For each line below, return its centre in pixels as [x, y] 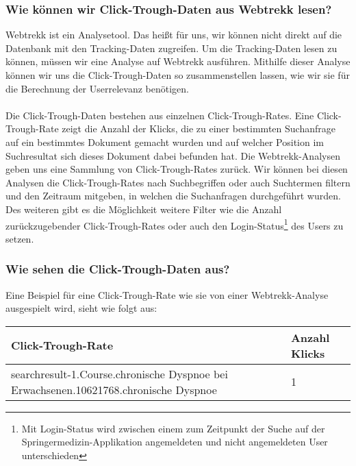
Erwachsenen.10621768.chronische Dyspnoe [114, 389]
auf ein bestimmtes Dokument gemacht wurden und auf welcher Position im [165, 142]
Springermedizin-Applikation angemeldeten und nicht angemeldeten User [175, 442]
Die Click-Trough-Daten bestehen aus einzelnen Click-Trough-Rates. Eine [160, 115]
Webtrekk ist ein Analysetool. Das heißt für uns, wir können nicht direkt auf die [174, 35]
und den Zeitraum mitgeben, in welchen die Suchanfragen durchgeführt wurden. [173, 196]
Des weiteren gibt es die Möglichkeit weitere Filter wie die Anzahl [144, 209]
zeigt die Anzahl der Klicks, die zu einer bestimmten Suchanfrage [199, 128]
